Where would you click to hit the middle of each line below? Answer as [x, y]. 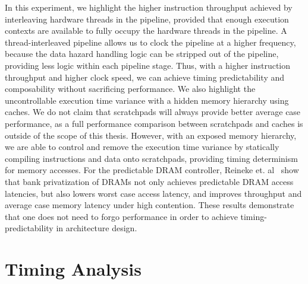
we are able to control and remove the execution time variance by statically [142, 147]
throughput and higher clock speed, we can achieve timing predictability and [145, 77]
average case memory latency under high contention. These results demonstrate [150, 205]
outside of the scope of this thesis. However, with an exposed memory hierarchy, [151, 135]
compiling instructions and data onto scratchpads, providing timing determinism [151, 158]
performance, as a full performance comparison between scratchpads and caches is [154, 123]
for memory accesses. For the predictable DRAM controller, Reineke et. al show [152, 170]
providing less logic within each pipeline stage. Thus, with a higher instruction [148, 65]
